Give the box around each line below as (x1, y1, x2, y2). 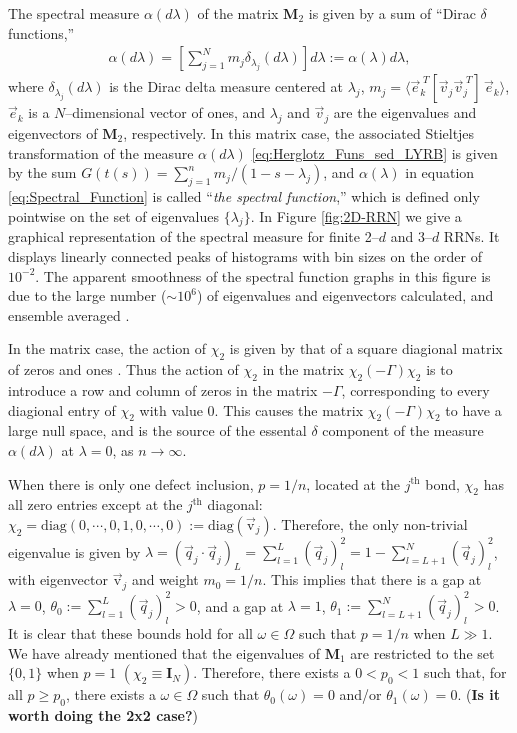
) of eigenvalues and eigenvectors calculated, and (196, 285, 494, 306)
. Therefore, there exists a (193, 662, 351, 683)
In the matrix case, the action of (8, 338, 207, 359)
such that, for (423, 662, 507, 683)
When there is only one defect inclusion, (8, 473, 254, 494)
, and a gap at (196, 595, 284, 616)
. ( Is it (457, 684, 500, 705)
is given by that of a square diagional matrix (229, 338, 503, 359)
